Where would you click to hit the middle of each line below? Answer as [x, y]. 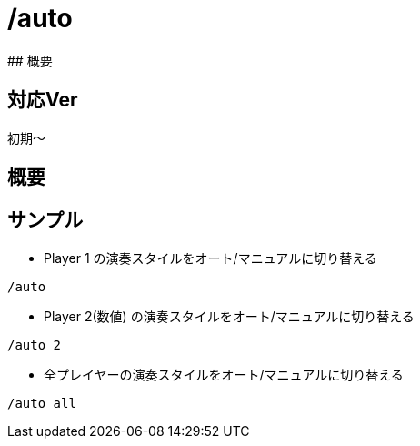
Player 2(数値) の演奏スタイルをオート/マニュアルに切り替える [229, 316]
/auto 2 [35, 345]
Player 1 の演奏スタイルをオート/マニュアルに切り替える [210, 258]
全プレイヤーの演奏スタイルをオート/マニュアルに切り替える [224, 374]
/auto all [42, 403]
